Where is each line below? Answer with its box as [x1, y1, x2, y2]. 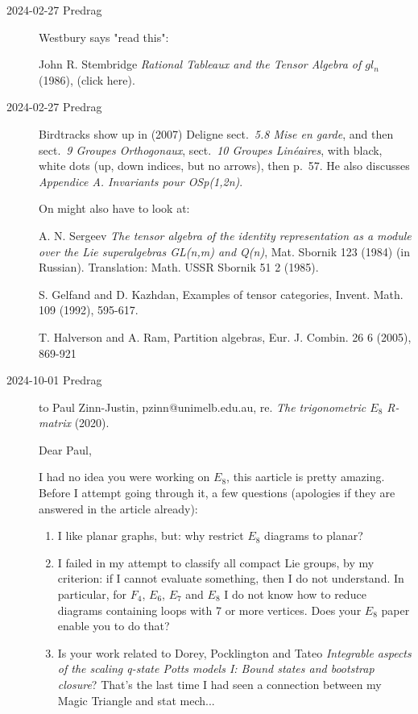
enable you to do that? [57, 617, 170, 634]
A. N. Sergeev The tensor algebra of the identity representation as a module [39, 226, 412, 243]
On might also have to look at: [39, 200, 190, 217]
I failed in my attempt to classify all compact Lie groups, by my [57, 554, 375, 571]
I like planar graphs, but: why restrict [57, 527, 244, 544]
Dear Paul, [39, 441, 92, 458]
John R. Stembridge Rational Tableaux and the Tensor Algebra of [39, 56, 362, 73]
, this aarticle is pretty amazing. [226, 468, 385, 485]
